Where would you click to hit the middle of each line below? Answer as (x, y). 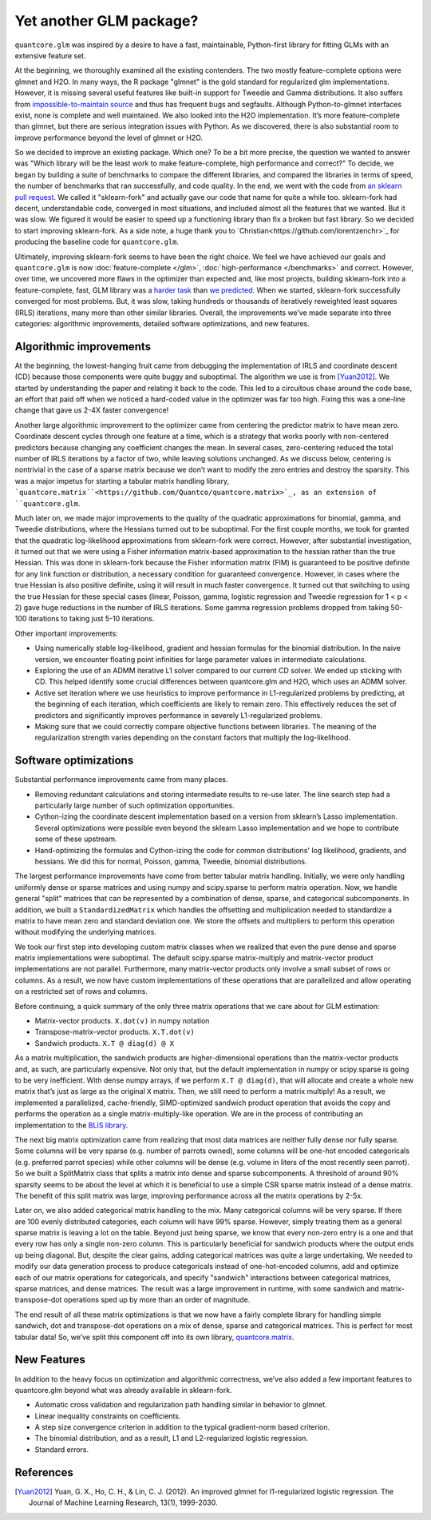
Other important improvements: (67, 633)
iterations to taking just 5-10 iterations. (91, 619)
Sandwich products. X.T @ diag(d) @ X (105, 1043)
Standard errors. (62, 1449)
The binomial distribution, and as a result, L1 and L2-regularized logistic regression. (172, 1438)
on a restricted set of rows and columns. (81, 991)
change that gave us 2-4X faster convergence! (92, 410)
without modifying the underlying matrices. (86, 932)
